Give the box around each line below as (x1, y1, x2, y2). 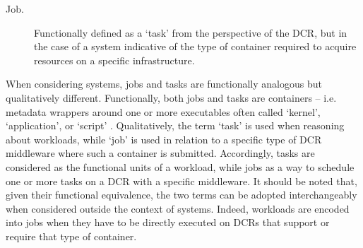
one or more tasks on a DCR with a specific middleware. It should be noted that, (6, 173, 357, 188)
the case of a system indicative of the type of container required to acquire (34, 39, 357, 54)
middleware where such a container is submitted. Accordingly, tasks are (6, 146, 315, 160)
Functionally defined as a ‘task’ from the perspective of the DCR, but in (34, 25, 347, 40)
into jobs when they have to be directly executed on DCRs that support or (6, 215, 330, 230)
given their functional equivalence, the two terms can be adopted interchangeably (6, 187, 357, 202)
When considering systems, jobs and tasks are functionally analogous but (6, 76, 322, 91)
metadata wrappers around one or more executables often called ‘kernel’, (6, 104, 321, 119)
